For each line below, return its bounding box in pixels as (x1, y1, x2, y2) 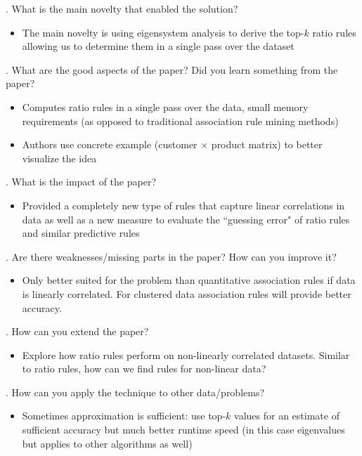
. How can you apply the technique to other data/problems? (6, 384, 265, 399)
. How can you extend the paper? (6, 324, 149, 339)
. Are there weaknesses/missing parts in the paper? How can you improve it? (6, 249, 337, 263)
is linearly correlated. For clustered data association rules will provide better (22, 286, 351, 301)
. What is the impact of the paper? (6, 174, 157, 189)
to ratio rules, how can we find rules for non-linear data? (22, 361, 266, 376)
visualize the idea (22, 150, 97, 165)
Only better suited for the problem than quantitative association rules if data (22, 273, 356, 287)
